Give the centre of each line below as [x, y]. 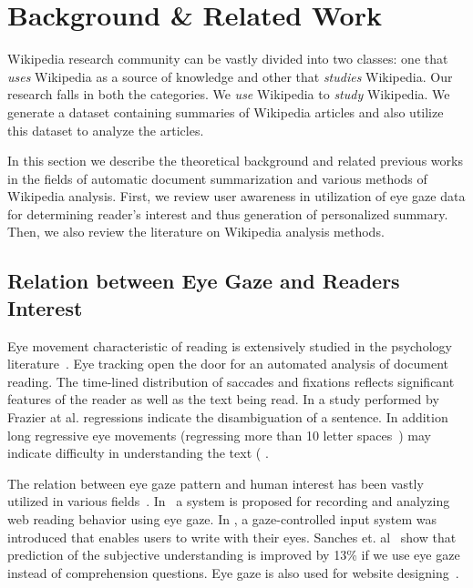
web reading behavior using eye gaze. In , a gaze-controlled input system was [222, 519]
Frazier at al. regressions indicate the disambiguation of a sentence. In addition [228, 417]
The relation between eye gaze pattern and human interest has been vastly [216, 483]
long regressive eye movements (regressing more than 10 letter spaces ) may [220, 435]
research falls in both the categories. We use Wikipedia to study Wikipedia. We [229, 94]
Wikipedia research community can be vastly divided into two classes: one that [228, 59]
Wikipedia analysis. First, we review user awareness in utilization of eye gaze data [236, 196]
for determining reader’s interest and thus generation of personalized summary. [228, 213]
